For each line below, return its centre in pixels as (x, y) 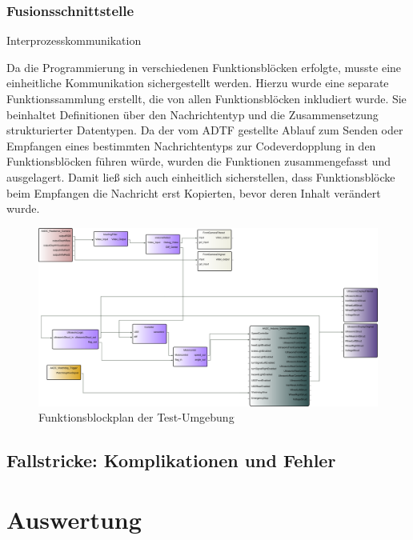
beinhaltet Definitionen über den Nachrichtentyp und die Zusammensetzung (192, 114)
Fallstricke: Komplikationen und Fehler (171, 460)
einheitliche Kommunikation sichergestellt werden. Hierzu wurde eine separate (198, 83)
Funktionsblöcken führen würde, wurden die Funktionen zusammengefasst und (199, 161)
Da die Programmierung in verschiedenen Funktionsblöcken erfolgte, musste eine (204, 67)
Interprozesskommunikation (74, 40)
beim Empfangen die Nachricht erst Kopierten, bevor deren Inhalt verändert (194, 192)
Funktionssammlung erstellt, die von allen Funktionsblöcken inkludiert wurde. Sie (206, 98)
